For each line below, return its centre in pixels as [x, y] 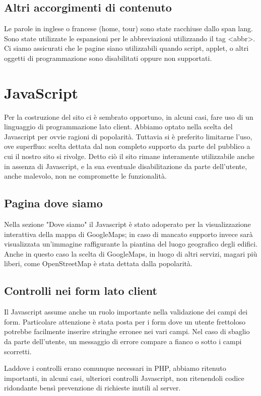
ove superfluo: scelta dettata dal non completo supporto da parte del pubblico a [127, 146]
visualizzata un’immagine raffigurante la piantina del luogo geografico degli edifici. [131, 244]
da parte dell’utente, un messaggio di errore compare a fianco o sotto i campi [123, 341]
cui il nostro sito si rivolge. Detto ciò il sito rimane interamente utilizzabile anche [129, 156]
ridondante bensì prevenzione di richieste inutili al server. [92, 388]
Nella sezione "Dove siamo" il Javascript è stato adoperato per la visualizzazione [127, 224]
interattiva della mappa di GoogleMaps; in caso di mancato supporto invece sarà [128, 234]
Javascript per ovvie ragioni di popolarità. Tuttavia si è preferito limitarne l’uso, [128, 136]
